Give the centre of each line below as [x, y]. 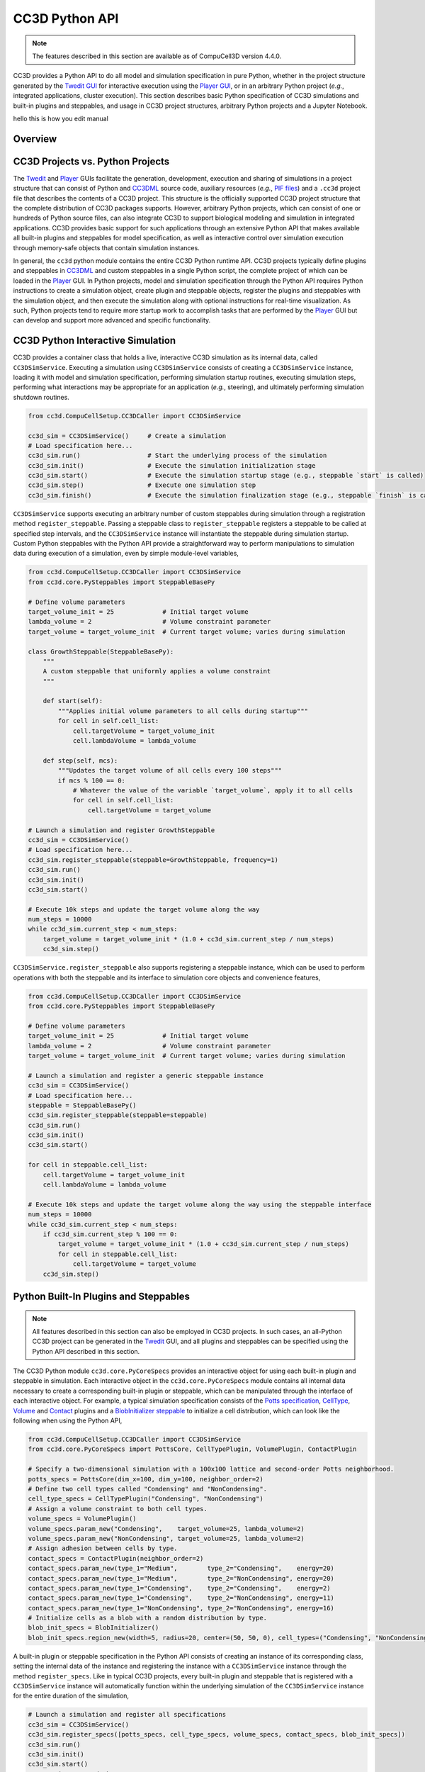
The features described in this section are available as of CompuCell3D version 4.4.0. [157, 56]
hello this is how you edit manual [61, 118]
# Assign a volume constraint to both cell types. [118, 1509]
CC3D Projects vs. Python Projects [91, 161]
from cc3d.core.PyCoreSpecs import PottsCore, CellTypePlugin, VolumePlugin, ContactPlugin [192, 1449]
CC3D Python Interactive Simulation [95, 341]
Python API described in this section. [86, 1351]
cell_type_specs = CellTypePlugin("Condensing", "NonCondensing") [146, 1499]
